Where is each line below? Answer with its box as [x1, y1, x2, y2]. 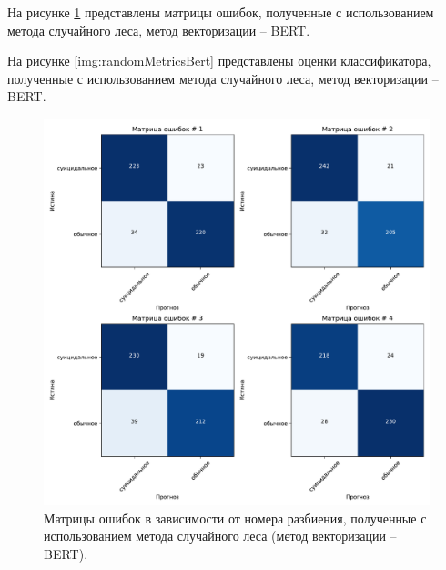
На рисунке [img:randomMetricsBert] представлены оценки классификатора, [7, 51, 431, 70]
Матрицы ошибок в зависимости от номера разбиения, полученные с [44, 508, 427, 527]
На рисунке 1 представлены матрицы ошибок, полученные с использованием [7, 3, 434, 21]
